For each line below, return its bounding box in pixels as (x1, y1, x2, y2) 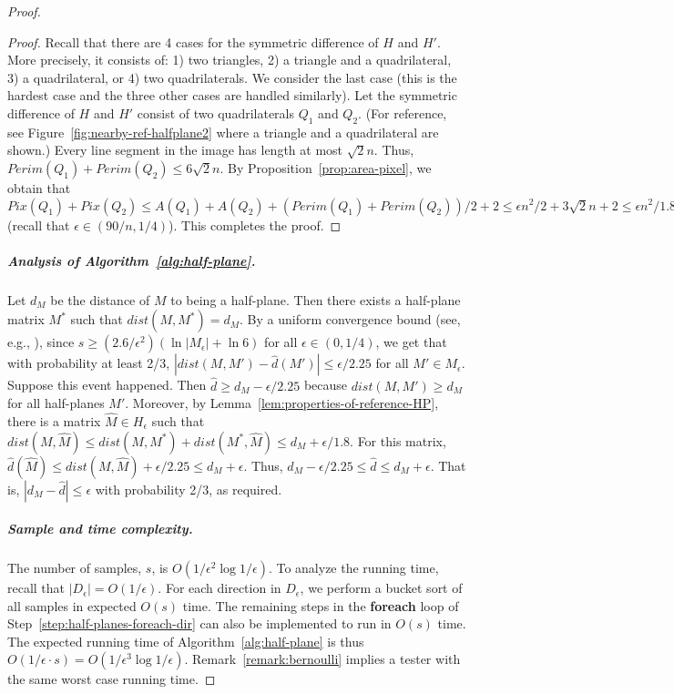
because (303, 375, 348, 394)
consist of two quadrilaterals (137, 103, 295, 122)
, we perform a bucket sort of (300, 578, 463, 597)
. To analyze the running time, (268, 558, 439, 577)
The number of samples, (7, 558, 142, 577)
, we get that (375, 332, 447, 352)
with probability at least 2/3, (7, 353, 170, 373)
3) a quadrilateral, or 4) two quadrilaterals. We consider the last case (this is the (7, 67, 457, 87)
